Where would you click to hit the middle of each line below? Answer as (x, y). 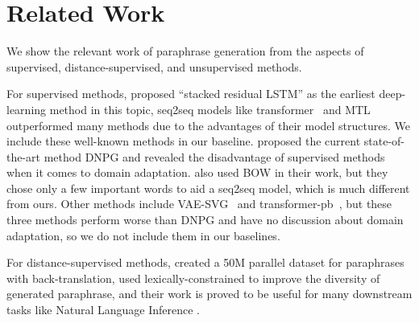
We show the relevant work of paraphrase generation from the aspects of (185, 51)
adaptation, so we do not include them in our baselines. (143, 235)
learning (27, 109)
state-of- (384, 141)
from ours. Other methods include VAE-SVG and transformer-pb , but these (199, 204)
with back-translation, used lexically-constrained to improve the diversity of (193, 278)
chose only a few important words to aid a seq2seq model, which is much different (208, 188)
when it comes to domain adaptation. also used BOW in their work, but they (197, 172)
